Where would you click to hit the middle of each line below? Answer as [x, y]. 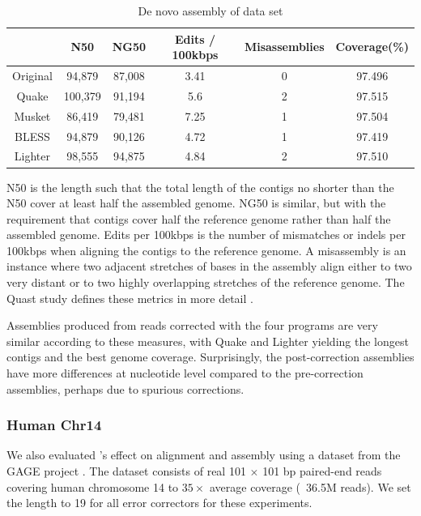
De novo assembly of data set [210, 11]
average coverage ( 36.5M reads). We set [310, 486]
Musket [32, 115]
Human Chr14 [54, 425]
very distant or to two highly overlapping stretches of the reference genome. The [206, 282]
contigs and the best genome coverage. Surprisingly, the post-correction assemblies [210, 357]
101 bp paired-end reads [322, 471]
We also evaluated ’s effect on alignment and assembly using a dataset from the [204, 455]
